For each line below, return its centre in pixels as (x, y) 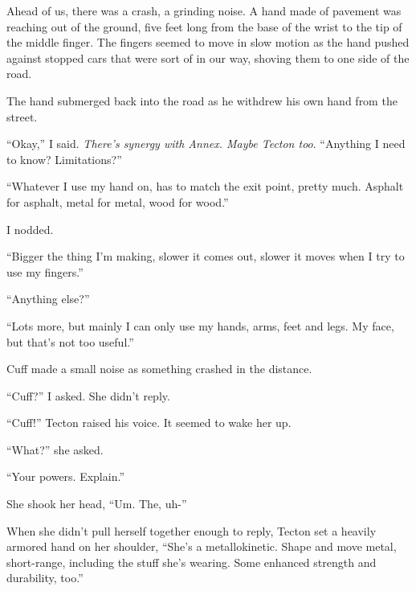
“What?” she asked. (55, 449)
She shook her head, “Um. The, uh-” (97, 504)
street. (22, 116)
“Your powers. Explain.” (65, 476)
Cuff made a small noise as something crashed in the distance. (159, 369)
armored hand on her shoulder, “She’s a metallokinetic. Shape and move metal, (202, 546)
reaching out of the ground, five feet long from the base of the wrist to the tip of (204, 26)
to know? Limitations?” (64, 159)
